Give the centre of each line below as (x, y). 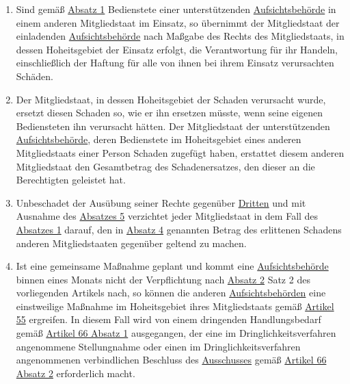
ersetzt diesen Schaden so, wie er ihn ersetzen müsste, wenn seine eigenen (169, 113)
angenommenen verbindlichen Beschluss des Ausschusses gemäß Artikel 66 (171, 360)
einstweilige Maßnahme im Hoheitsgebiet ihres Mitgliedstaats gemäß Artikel (175, 306)
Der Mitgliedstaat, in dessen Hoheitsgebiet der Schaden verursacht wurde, (171, 99)
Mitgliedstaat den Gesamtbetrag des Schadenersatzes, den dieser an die (165, 166)
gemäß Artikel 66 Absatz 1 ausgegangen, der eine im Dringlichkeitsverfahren (176, 333)
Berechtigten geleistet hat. (71, 180)
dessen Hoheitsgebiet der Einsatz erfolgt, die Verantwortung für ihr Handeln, (177, 49)
